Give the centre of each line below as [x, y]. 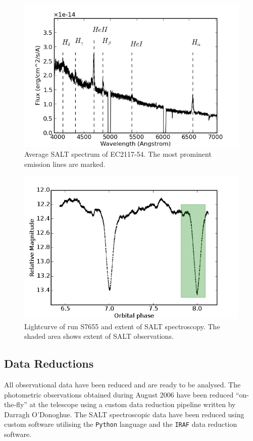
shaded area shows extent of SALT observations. [99, 336]
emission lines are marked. [65, 164]
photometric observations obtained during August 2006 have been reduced [119, 394]
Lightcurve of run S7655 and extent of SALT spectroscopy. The [122, 326]
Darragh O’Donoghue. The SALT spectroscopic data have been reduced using [124, 414]
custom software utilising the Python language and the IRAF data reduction [121, 424]
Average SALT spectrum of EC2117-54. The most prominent [118, 154]
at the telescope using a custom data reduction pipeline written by [133, 404]
